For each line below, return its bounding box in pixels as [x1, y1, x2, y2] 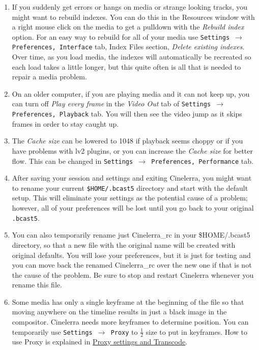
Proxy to [110, 326, 138, 337]
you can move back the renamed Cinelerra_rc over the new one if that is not [12, 259, 252, 270]
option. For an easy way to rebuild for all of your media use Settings [12, 31, 230, 42]
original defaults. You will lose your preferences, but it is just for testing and [12, 249, 251, 260]
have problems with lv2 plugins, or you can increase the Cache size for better [12, 145, 253, 156]
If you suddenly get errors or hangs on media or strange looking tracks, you [12, 2, 248, 12]
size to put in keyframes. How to [146, 326, 248, 337]
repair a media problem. [12, 71, 87, 82]
